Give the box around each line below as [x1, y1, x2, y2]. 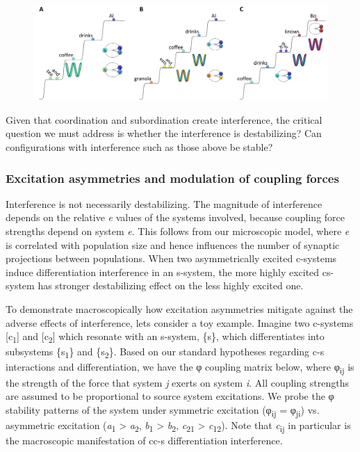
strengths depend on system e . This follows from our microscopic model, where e [6, 224, 350, 238]
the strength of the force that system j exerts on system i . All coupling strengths [6, 375, 349, 389]
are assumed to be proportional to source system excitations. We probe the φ [6, 389, 334, 403]
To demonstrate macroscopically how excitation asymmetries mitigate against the [6, 301, 353, 316]
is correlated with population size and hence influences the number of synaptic [6, 237, 340, 252]
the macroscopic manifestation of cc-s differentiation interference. [6, 433, 283, 447]
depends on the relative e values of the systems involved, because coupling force [6, 210, 345, 225]
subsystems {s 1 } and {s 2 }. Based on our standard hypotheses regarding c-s [6, 344, 325, 361]
